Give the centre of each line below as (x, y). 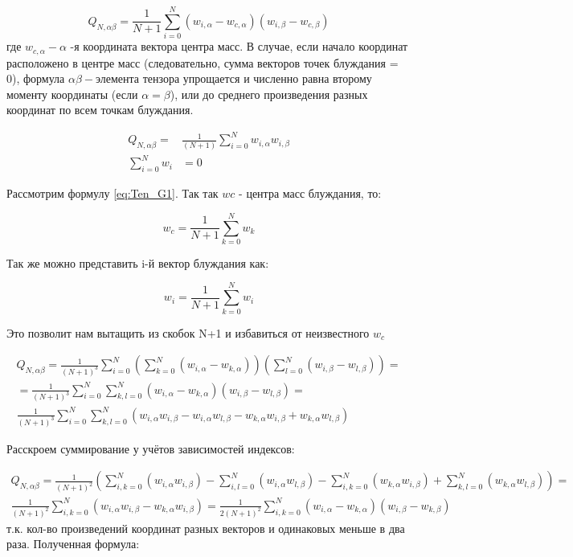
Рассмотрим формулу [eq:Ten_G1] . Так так (113, 193)
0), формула (36, 78)
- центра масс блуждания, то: (310, 193)
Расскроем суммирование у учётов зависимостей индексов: (151, 448)
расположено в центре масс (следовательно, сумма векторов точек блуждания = (203, 62)
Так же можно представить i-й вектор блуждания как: (138, 262)
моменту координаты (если (72, 94)
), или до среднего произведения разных (269, 94)
